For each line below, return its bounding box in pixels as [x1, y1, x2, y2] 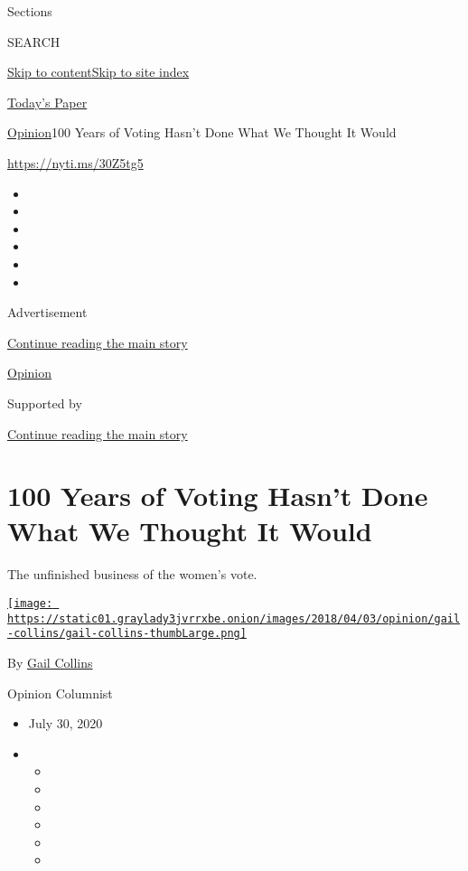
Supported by [7, 393, 82, 412]
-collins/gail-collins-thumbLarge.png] [7, 627, 247, 641]
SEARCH [7, 32, 61, 51]
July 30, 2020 [28, 714, 103, 733]
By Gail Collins [7, 652, 93, 671]
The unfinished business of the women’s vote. [7, 565, 257, 584]
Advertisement [7, 303, 88, 322]
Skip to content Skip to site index [7, 62, 190, 81]
